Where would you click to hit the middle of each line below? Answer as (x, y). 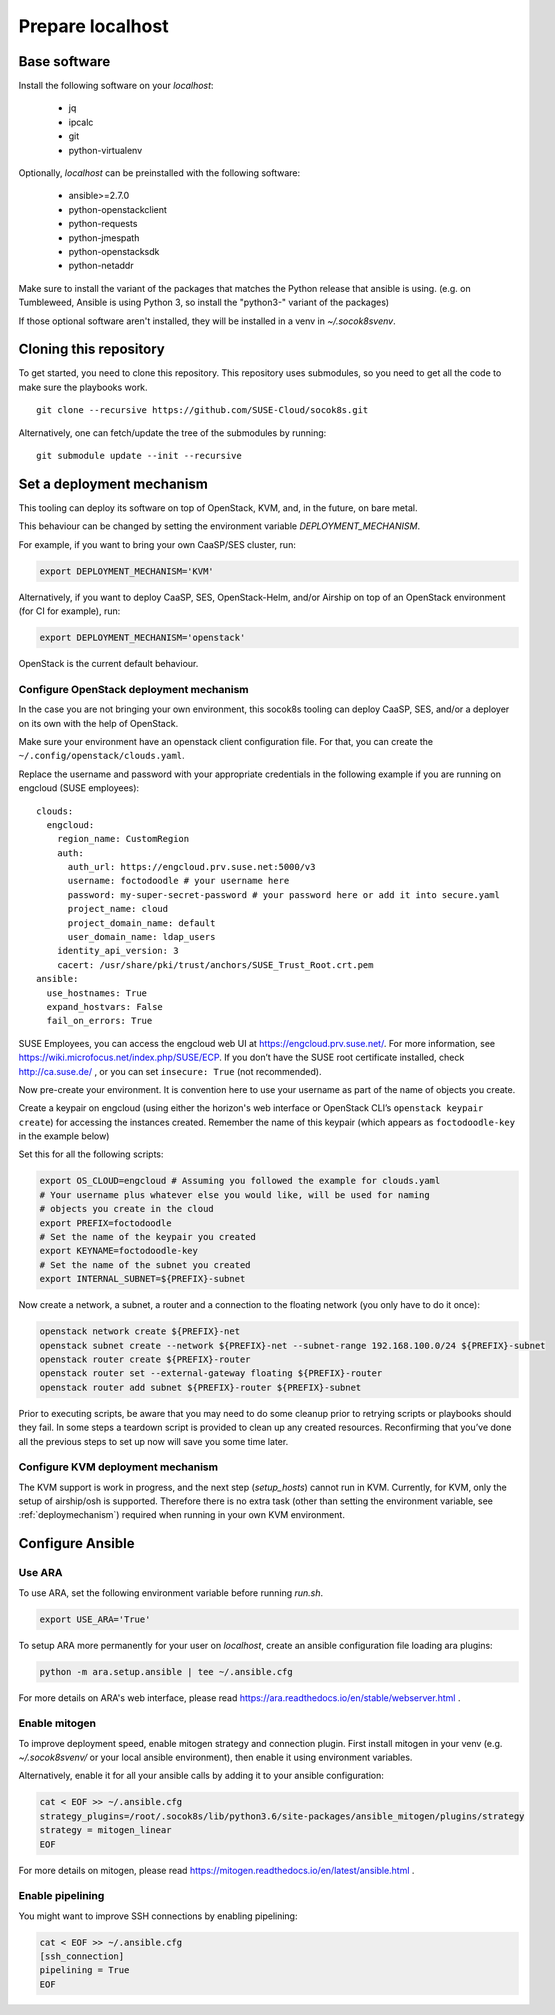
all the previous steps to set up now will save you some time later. (153, 1441)
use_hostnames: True (97, 993)
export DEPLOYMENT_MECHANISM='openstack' (142, 638)
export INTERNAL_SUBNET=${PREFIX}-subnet (142, 1279)
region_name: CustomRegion (123, 839)
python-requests (103, 224)
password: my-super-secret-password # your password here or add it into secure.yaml (283, 894)
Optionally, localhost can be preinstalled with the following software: (159, 173)
